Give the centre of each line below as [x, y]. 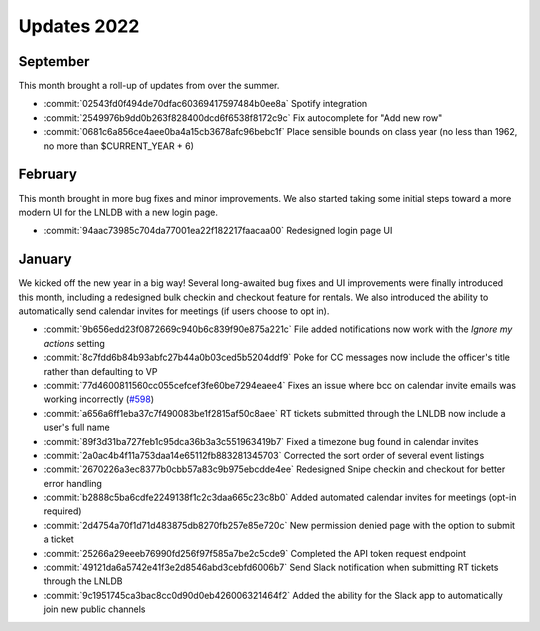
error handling [72, 483]
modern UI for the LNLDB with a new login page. [118, 212]
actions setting [74, 343]
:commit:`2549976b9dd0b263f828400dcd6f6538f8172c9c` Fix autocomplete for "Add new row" [243, 117]
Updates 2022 [79, 26]
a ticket [58, 539]
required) [62, 511]
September [54, 61]
